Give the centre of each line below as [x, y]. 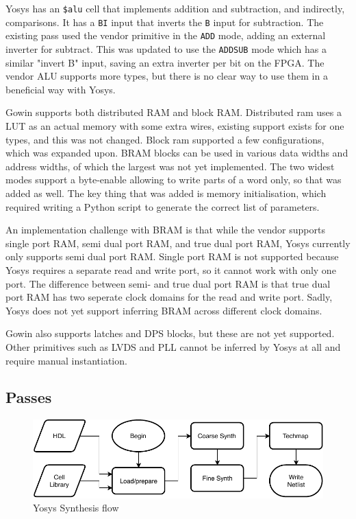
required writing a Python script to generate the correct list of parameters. [163, 206]
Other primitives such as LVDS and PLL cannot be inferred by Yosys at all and [173, 346]
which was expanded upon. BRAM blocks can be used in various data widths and [177, 153]
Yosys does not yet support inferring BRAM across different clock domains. [164, 310]
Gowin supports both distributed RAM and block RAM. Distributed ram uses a [174, 112]
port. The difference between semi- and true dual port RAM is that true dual [168, 283]
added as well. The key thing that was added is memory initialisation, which [166, 193]
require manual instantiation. [66, 360]
